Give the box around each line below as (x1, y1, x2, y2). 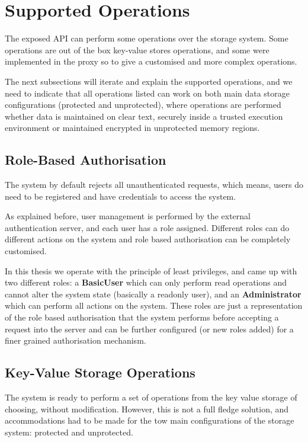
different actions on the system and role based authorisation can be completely (5, 233, 291, 245)
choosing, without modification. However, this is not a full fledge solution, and (5, 402, 289, 415)
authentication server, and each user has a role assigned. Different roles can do (5, 221, 290, 233)
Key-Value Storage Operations (5, 363, 195, 382)
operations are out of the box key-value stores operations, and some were (5, 43, 269, 56)
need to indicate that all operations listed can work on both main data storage (5, 87, 290, 99)
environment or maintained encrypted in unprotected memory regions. (5, 121, 260, 134)
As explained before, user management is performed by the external (5, 210, 251, 222)
